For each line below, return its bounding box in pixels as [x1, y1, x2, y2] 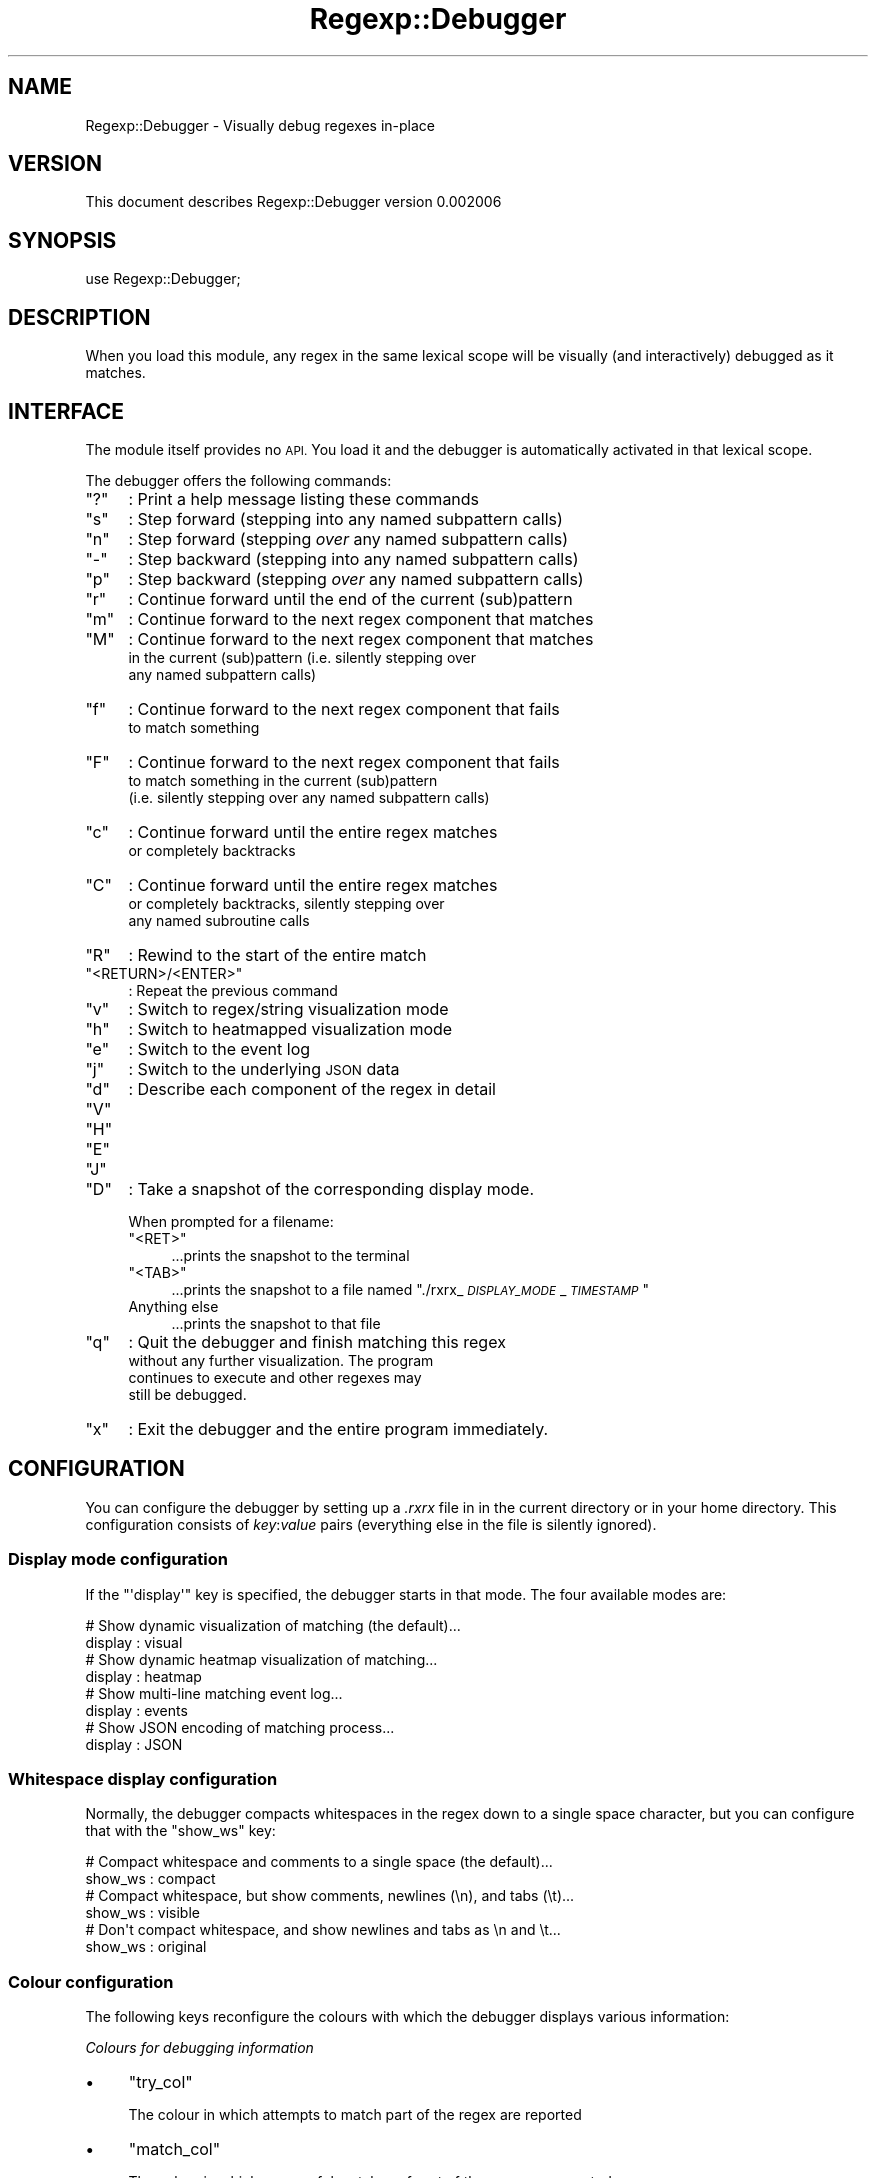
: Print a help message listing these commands [128, 488, 480, 509]
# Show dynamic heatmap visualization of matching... [85, 1650, 438, 1668]
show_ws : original [85, 1938, 207, 1956]
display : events [85, 1701, 188, 1719]
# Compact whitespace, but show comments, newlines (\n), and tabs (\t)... [85, 1887, 575, 1905]
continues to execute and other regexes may [128, 1368, 422, 1386]
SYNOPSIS [8, 227, 117, 253]
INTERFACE [8, 398, 124, 424]
